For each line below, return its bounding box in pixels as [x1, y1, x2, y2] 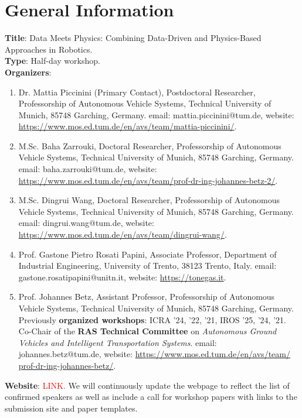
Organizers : [5, 66, 52, 78]
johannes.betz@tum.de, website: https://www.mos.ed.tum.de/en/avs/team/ [18, 348, 290, 360]
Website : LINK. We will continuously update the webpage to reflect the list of [5, 379, 290, 391]
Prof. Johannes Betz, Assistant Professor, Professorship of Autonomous [18, 290, 275, 303]
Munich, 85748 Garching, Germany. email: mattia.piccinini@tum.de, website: [18, 108, 294, 121]
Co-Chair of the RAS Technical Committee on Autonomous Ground [18, 325, 277, 337]
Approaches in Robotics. [5, 43, 93, 55]
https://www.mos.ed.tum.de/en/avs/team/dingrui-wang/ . [18, 228, 227, 241]
